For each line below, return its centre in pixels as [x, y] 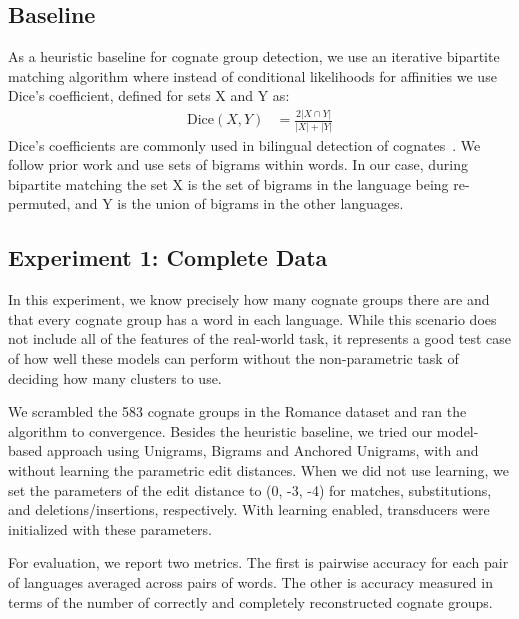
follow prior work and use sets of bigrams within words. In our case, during [238, 164]
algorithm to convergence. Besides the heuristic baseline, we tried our [220, 430]
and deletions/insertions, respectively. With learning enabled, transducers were [249, 509]
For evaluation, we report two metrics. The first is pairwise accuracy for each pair [258, 562]
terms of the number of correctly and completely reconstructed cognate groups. [250, 601]
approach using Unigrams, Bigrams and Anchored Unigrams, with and [262, 450]
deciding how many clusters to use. [115, 377]
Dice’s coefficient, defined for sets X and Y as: [149, 95]
